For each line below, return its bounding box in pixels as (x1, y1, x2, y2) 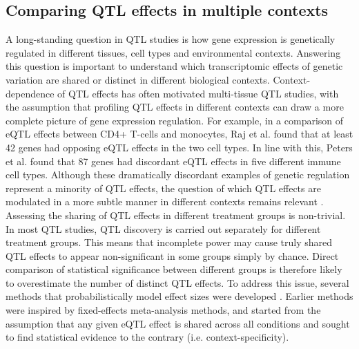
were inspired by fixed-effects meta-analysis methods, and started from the (6, 303, 321, 317)
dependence (6, 86, 55, 100)
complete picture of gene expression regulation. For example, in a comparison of (6, 113, 344, 127)
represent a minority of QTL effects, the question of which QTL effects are (6, 180, 321, 195)
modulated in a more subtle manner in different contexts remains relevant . (6, 194, 324, 209)
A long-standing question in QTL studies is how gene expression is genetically (6, 32, 336, 46)
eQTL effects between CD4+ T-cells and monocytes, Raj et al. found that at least (6, 126, 353, 141)
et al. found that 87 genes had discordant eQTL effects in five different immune (6, 153, 341, 168)
